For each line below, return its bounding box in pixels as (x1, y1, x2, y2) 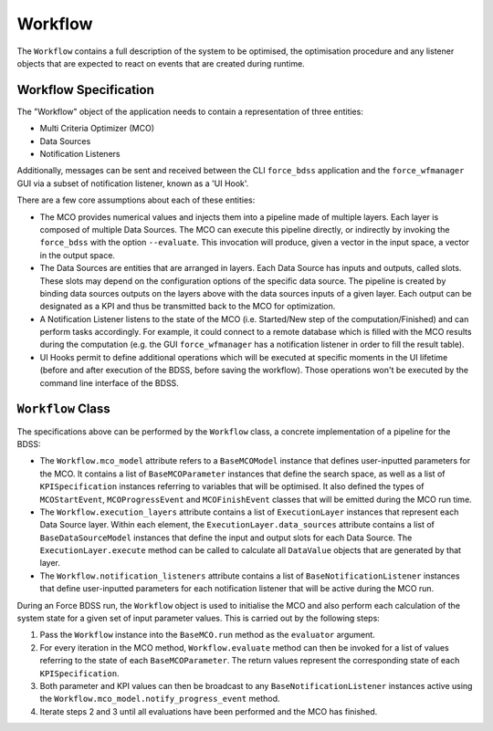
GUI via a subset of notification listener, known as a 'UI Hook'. (16, 178, 249, 189)
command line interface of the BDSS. (39, 377, 180, 388)
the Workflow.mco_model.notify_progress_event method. (39, 694, 280, 705)
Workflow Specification (16, 82, 155, 98)
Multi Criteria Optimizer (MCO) (39, 123, 155, 134)
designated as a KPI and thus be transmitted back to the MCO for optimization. (39, 301, 336, 312)
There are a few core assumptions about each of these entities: (16, 194, 256, 205)
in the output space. (39, 249, 116, 260)
